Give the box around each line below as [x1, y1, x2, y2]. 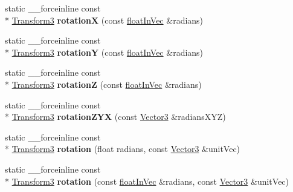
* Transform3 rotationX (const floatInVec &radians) [5, 13, 204, 26]
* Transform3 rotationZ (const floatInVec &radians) [5, 78, 202, 90]
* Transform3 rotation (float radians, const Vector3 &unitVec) [5, 142, 240, 155]
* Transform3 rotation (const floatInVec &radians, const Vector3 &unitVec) [5, 174, 289, 187]
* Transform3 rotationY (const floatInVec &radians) [5, 45, 204, 58]
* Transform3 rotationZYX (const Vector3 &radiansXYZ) [5, 110, 226, 123]
